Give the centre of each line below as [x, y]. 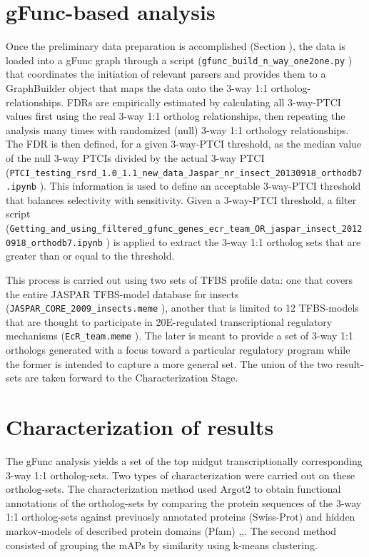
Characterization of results [140, 426]
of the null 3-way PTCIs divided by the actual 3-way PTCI [135, 157]
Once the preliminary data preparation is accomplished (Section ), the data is [176, 46]
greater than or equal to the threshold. [90, 256]
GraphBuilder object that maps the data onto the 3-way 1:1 [137, 87]
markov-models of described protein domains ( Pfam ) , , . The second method [171, 530]
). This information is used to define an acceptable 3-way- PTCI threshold [200, 186]
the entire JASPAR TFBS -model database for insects [122, 293]
